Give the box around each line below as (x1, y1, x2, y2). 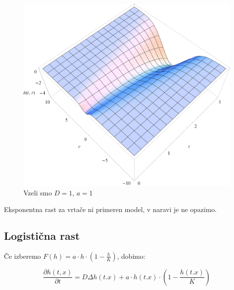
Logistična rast (4, 228, 80, 243)
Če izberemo (4, 251, 41, 261)
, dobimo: (117, 251, 145, 261)
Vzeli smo (23, 188, 52, 198)
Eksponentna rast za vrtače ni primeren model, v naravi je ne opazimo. (4, 204, 217, 214)
